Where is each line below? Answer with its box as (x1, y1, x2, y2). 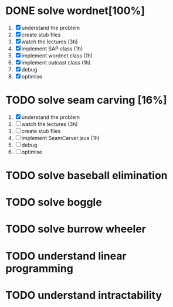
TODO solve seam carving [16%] (5, 94, 167, 107)
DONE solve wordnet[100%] (5, 4, 145, 18)
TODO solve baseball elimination (5, 169, 168, 182)
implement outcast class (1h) (21, 59, 91, 66)
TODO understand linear (5, 249, 127, 262)
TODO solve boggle (5, 196, 102, 209)
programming (5, 262, 74, 275)
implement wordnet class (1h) (21, 52, 93, 59)
